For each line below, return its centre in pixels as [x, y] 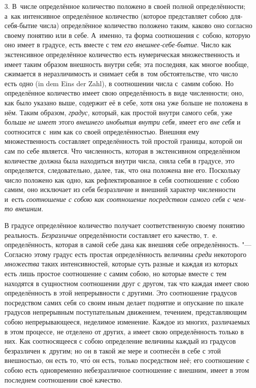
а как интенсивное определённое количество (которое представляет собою [116, 16]
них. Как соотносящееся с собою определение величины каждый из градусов [120, 341]
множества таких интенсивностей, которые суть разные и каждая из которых [121, 264]
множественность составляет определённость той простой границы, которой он [123, 141]
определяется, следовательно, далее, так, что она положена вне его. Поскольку [123, 170]
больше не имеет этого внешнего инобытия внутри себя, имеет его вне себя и [123, 122]
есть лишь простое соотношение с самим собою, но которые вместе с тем [115, 274]
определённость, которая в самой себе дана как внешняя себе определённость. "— [128, 244]
